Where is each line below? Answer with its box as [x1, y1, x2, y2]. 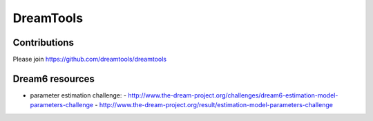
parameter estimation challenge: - [30, 91, 127, 100]
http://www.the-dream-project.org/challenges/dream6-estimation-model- [128, 91, 338, 100]
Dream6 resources [12, 73, 95, 84]
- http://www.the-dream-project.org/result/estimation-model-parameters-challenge [94, 101, 333, 109]
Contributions [12, 37, 74, 48]
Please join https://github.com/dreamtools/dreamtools [12, 55, 167, 64]
